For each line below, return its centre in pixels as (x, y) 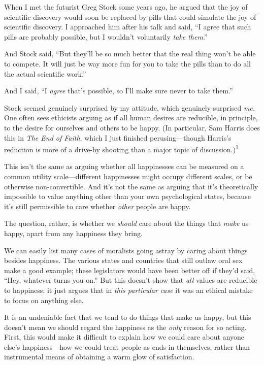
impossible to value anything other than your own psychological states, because (127, 196)
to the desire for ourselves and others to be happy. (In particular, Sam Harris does (132, 127)
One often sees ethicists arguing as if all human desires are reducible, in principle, (131, 118)
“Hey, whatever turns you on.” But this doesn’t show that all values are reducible (131, 280)
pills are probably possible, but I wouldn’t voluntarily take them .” (106, 36)
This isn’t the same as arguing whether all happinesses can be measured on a (124, 166)
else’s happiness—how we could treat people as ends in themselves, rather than (127, 346)
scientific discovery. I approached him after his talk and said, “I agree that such (128, 27)
